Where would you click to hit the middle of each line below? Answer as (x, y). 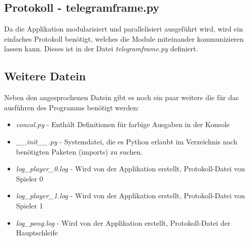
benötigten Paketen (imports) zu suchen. (79, 151)
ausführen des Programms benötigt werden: (72, 107)
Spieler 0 (29, 178)
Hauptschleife (37, 233)
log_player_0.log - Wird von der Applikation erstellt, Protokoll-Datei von (131, 169)
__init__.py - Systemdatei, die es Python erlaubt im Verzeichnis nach (127, 141)
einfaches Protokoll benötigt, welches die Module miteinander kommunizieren (124, 38)
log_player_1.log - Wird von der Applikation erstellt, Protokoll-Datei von (131, 195)
